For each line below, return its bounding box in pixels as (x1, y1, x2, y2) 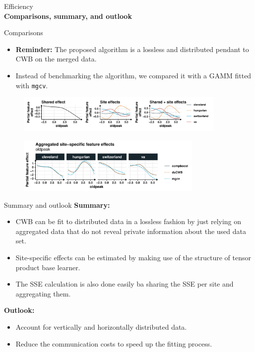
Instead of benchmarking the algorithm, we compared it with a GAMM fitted (15, 70, 252, 80)
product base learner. (15, 262, 80, 272)
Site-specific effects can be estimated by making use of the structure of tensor (15, 252, 251, 262)
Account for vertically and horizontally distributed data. (15, 321, 187, 332)
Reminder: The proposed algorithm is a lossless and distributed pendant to (15, 44, 249, 54)
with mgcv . (15, 80, 48, 90)
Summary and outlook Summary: (4, 199, 110, 210)
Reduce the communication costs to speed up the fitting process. (15, 338, 212, 349)
